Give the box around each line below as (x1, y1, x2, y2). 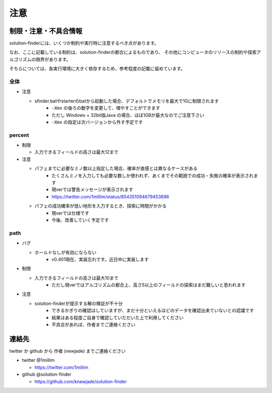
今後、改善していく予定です (51, 217, 109, 223)
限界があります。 (35, 56, 71, 62)
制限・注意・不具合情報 (9, 27, 83, 35)
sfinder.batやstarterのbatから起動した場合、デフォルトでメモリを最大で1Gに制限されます (34, 98, 219, 104)
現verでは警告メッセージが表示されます (51, 186, 133, 192)
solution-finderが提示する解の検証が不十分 (34, 300, 123, 306)
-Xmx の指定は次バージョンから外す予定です (51, 119, 143, 125)
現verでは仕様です (51, 210, 90, 216)
